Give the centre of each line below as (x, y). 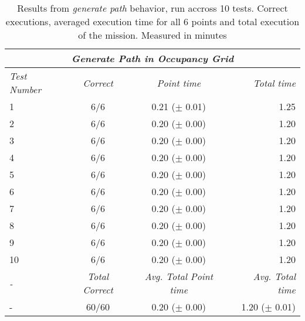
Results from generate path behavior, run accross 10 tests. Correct (152, 8)
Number (26, 89)
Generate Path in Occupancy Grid (152, 58)
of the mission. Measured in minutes (152, 35)
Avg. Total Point (179, 276)
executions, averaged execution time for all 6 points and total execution (152, 21)
